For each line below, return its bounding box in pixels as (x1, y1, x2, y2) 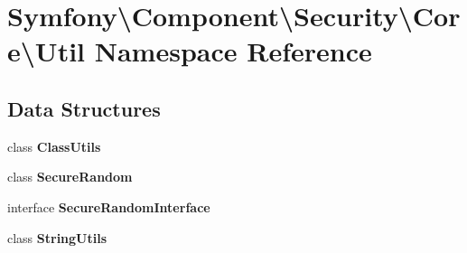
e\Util (7, 33, 86, 70)
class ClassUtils (7, 136, 101, 155)
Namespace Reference (94, 33, 372, 70)
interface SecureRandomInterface (7, 197, 210, 216)
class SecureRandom (7, 167, 133, 186)
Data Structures (7, 94, 161, 122)
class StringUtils (7, 228, 107, 247)
